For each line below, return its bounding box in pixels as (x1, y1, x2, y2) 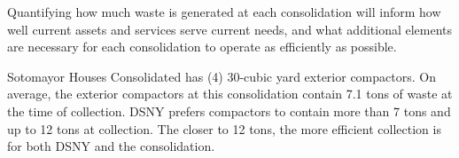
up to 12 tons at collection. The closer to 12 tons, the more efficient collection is (7, 119, 441, 138)
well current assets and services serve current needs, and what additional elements (7, 20, 453, 38)
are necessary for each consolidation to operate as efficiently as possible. (7, 37, 397, 56)
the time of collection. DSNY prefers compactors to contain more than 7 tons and (7, 101, 451, 120)
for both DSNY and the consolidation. (7, 137, 215, 155)
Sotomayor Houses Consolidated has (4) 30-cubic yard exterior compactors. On (7, 67, 436, 85)
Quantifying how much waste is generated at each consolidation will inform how (7, 3, 441, 20)
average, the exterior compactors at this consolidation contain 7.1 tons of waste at (7, 84, 453, 103)
